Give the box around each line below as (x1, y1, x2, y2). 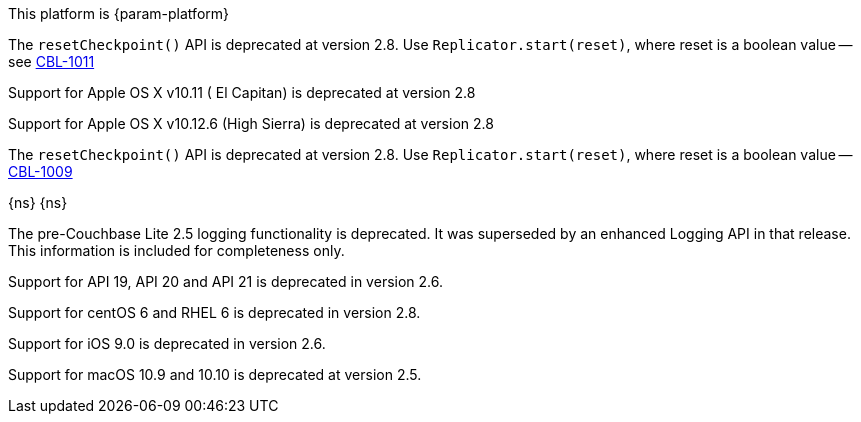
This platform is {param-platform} (8, 5, 229, 22)
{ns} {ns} (8, 194, 68, 211)
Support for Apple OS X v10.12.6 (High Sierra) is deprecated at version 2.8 (8, 115, 494, 132)
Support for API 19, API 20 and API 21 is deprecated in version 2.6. (8, 273, 443, 290)
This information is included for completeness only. (8, 242, 345, 259)
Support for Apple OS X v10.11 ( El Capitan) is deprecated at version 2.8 (8, 84, 476, 101)
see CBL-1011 (8, 53, 95, 70)
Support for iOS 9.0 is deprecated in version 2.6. (8, 335, 326, 352)
